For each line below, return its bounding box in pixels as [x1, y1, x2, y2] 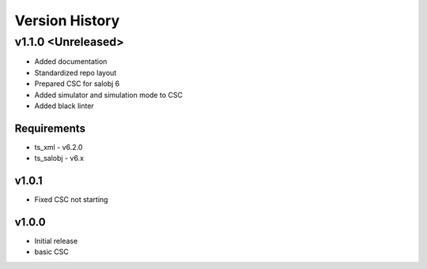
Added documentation [34, 57, 108, 66]
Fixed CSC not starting [34, 195, 108, 204]
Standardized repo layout [34, 68, 117, 77]
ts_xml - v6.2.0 [34, 142, 83, 151]
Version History [14, 12, 120, 29]
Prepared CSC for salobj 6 [34, 79, 120, 88]
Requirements [14, 121, 86, 135]
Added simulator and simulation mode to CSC [34, 90, 183, 99]
